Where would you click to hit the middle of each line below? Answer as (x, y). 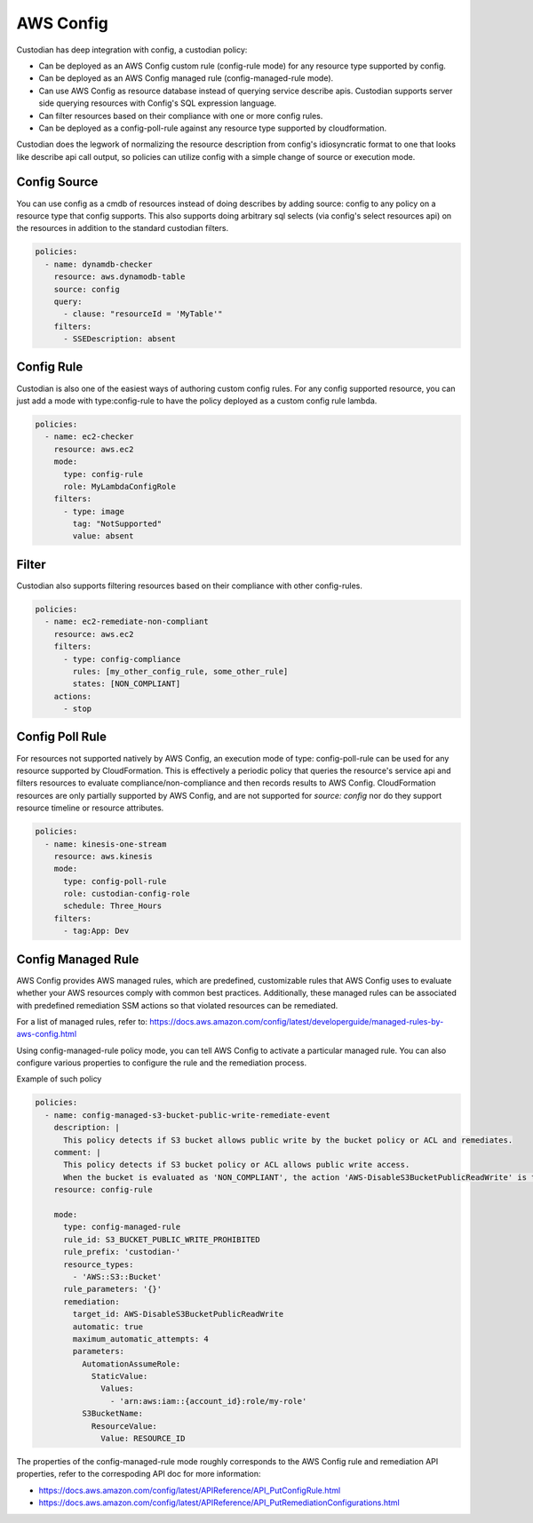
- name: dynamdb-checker (99, 264)
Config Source (57, 182)
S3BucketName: (112, 1414)
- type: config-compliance (122, 659)
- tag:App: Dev (96, 931)
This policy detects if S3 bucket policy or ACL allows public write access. (237, 1165)
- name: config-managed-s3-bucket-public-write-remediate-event (187, 1115)
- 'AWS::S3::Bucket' (117, 1276)
